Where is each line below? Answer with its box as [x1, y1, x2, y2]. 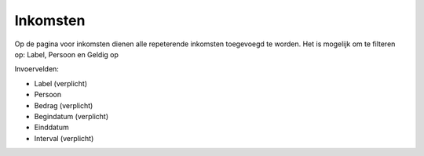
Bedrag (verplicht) [34, 100, 93, 110]
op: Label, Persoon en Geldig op [14, 49, 119, 59]
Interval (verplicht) [34, 133, 94, 143]
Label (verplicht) [34, 78, 88, 88]
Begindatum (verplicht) [34, 111, 109, 121]
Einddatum [34, 122, 70, 132]
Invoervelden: [14, 64, 59, 74]
